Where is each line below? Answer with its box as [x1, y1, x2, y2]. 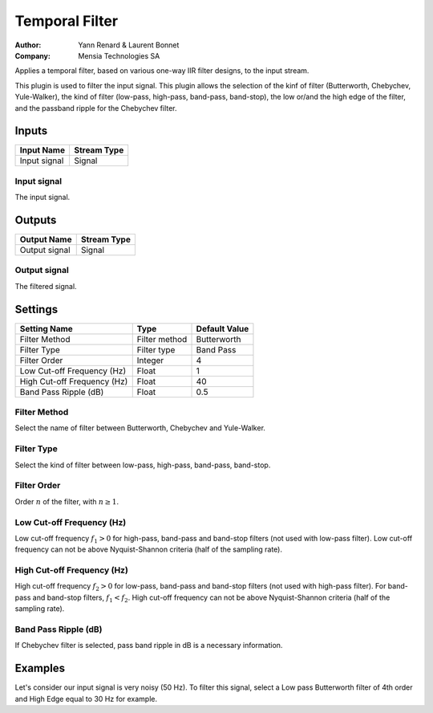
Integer [136, 354, 164, 365]
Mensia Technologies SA [78, 51, 160, 60]
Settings [14, 302, 59, 316]
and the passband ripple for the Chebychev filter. [14, 103, 177, 112]
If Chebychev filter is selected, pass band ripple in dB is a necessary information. [14, 641, 283, 650]
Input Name [19, 145, 66, 156]
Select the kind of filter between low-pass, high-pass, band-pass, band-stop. [14, 460, 271, 470]
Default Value [196, 323, 249, 334]
